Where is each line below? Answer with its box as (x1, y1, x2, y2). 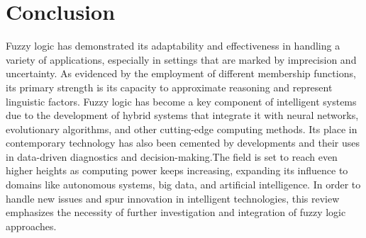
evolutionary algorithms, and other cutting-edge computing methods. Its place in (6, 121, 357, 136)
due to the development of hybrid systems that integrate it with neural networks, (6, 108, 359, 123)
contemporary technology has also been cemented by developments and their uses (6, 135, 360, 150)
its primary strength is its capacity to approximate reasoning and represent (6, 79, 333, 94)
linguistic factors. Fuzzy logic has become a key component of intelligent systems (6, 93, 357, 108)
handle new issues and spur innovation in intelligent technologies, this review (6, 191, 340, 205)
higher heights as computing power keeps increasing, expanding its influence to (6, 163, 348, 178)
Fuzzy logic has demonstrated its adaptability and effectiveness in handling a (6, 38, 340, 53)
